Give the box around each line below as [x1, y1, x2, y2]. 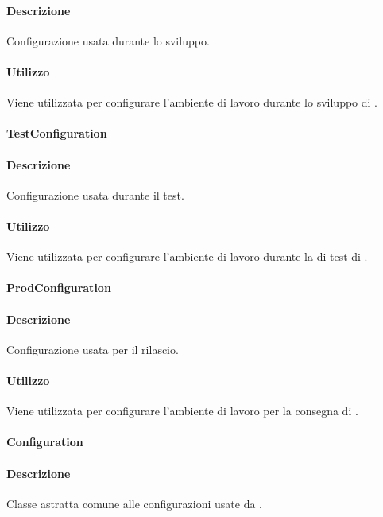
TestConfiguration [6, 125, 107, 142]
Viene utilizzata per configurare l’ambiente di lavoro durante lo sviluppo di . [6, 94, 377, 111]
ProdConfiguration [6, 279, 111, 296]
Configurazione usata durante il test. [6, 186, 184, 203]
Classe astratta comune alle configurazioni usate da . [6, 495, 262, 511]
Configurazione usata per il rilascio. [6, 340, 179, 357]
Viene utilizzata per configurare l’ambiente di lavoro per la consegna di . [6, 402, 358, 419]
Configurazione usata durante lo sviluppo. [6, 32, 210, 49]
